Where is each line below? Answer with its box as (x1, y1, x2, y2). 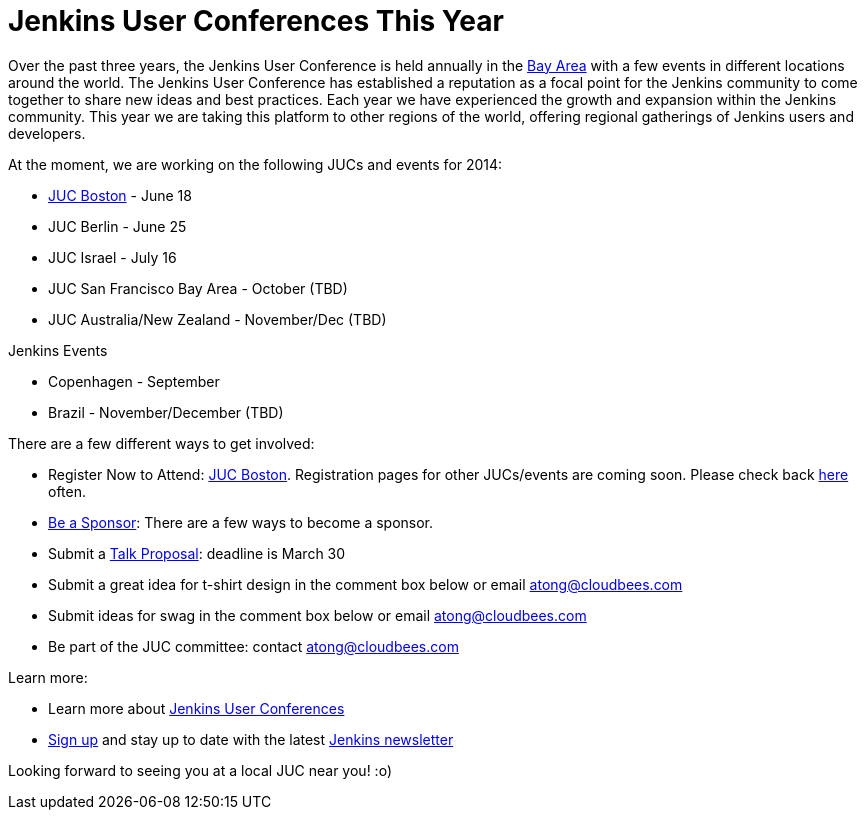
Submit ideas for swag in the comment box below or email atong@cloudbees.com (48, 606, 587, 624)
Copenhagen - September (48, 372, 220, 390)
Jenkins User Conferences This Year (8, 4, 504, 38)
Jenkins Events (8, 341, 108, 359)
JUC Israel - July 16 (48, 248, 177, 266)
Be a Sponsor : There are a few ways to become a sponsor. (48, 513, 434, 531)
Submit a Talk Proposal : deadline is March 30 (48, 544, 346, 562)
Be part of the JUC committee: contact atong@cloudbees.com (48, 637, 459, 655)
